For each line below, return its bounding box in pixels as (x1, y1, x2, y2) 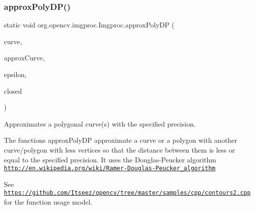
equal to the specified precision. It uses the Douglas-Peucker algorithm (4, 154, 216, 164)
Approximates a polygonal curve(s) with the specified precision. (4, 118, 196, 129)
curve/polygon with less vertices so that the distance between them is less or (4, 144, 235, 155)
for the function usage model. (4, 197, 93, 207)
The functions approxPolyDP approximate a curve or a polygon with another (4, 135, 237, 145)
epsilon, (4, 69, 27, 79)
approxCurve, (4, 52, 45, 63)
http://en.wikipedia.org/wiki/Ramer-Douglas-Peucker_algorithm (4, 165, 216, 172)
